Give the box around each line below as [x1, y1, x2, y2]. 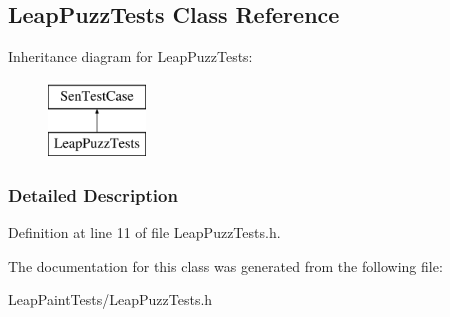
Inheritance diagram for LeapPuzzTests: [8, 46, 253, 67]
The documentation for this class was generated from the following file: [8, 255, 443, 276]
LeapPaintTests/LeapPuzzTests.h [8, 289, 213, 310]
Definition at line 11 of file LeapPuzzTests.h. [8, 222, 281, 243]
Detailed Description [8, 182, 178, 207]
